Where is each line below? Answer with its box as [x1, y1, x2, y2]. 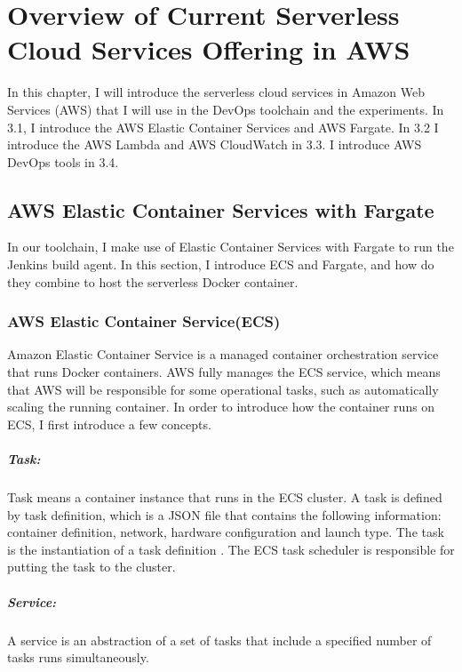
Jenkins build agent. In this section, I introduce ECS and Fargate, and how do [7, 255, 434, 274]
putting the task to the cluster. [7, 557, 176, 576]
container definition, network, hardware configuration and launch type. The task [7, 523, 444, 541]
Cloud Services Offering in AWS [7, 31, 410, 68]
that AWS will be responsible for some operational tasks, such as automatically [7, 380, 439, 398]
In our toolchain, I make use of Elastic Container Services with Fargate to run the [7, 237, 454, 256]
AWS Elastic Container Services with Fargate [7, 196, 434, 223]
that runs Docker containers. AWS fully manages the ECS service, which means [7, 363, 441, 381]
